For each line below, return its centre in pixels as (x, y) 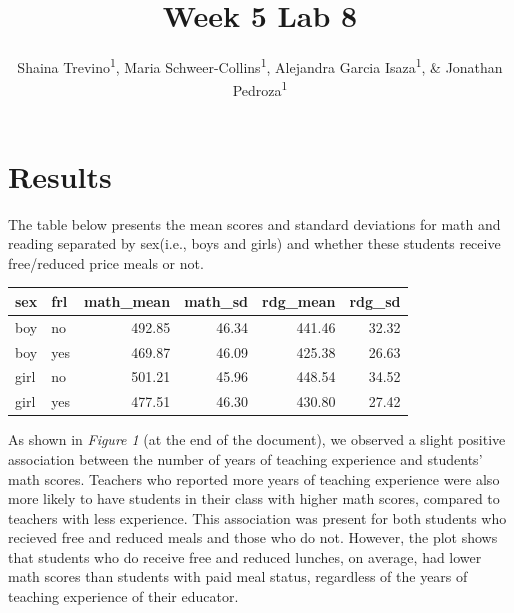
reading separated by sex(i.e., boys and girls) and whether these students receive (254, 243)
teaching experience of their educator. (123, 596)
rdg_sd (375, 300)
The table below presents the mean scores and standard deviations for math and (254, 223)
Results (60, 175)
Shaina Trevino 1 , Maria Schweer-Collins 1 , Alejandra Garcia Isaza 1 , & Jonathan (260, 65)
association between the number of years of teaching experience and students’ (245, 458)
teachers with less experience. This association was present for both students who (257, 517)
